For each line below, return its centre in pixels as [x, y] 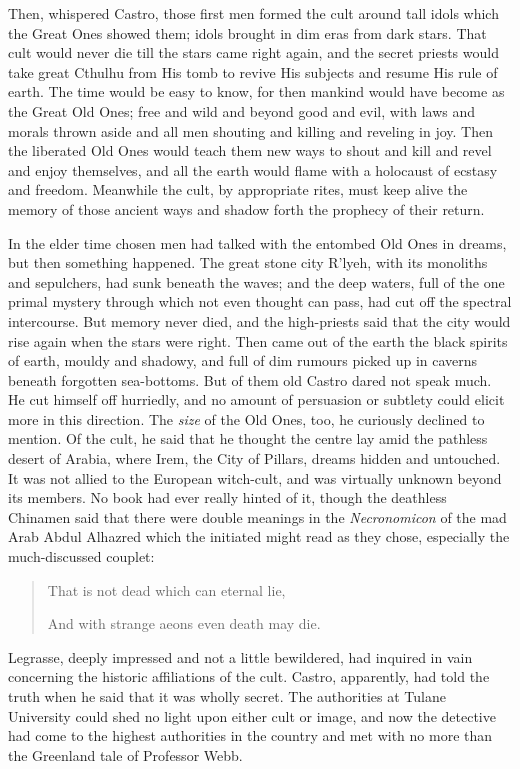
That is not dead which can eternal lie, [166, 589]
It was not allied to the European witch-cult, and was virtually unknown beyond [255, 477]
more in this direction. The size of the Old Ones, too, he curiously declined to [246, 418]
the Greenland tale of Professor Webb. [125, 754]
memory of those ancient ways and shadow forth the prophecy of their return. [246, 208]
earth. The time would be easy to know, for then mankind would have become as [256, 91]
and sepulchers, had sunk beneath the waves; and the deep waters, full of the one [256, 281]
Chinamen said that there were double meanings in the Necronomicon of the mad [257, 516]
